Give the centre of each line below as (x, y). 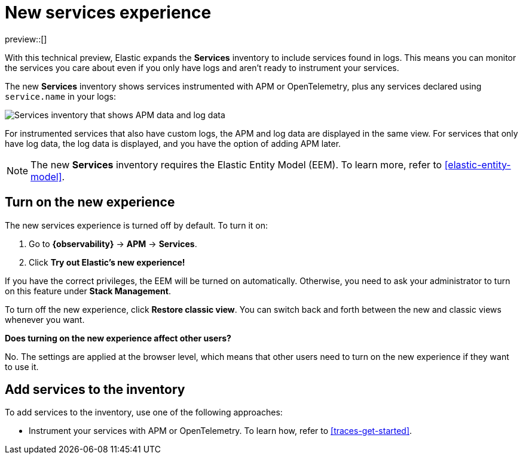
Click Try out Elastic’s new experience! (107, 262)
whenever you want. (45, 319)
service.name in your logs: (60, 96)
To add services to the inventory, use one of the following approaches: (144, 412)
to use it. (22, 366)
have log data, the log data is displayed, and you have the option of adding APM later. (173, 143)
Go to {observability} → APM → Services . (113, 244)
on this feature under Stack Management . (88, 291)
